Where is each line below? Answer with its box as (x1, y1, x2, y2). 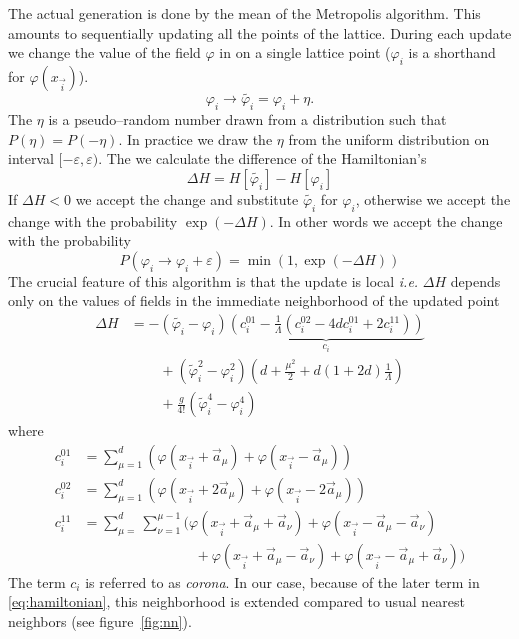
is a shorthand (408, 42, 496, 63)
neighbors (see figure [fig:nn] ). (8, 611, 192, 632)
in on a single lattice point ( (219, 42, 391, 63)
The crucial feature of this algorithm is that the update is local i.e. (8, 270, 419, 291)
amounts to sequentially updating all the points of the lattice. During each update (8, 22, 512, 43)
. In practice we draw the (118, 128, 273, 149)
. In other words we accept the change (269, 210, 503, 231)
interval (8, 148, 54, 169)
